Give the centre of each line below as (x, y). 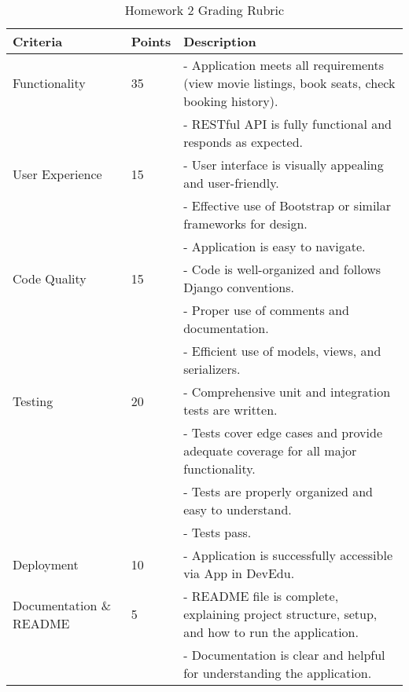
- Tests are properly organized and (278, 491)
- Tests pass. (217, 532)
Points (151, 41)
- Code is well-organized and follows (282, 269)
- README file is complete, (261, 596)
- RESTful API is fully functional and (287, 124)
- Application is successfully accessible (288, 555)
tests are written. (230, 410)
